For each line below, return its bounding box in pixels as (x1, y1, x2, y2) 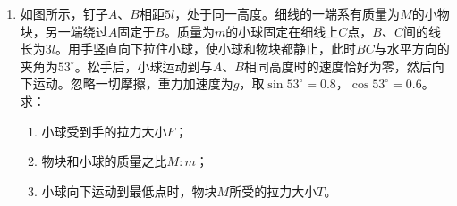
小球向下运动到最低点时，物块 (41, 181, 217, 200)
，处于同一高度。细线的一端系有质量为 (174, 4, 401, 22)
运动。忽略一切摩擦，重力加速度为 (32, 74, 233, 93)
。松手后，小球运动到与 (74, 56, 213, 75)
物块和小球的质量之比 (41, 152, 167, 170)
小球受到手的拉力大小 (41, 121, 167, 140)
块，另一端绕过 (20, 21, 108, 40)
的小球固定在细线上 (225, 21, 339, 40)
